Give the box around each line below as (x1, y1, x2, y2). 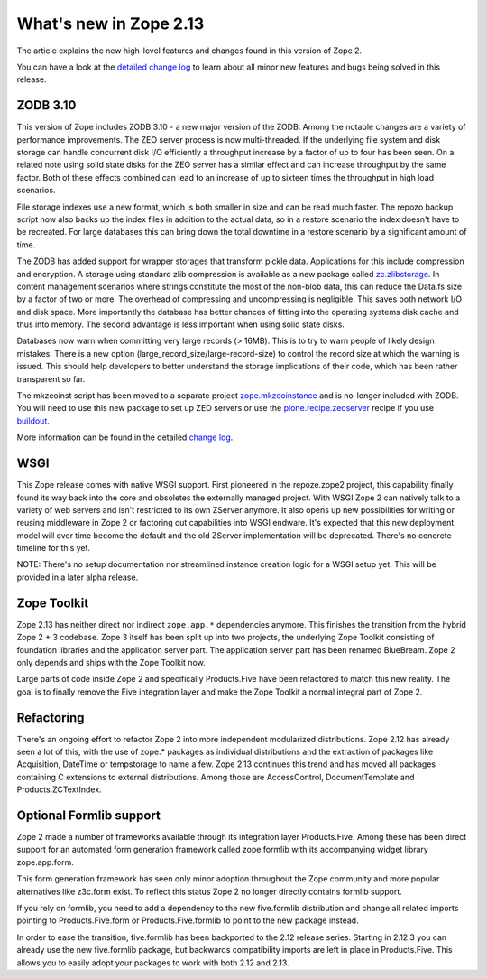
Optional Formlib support (16, 808, 161, 823)
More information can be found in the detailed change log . (16, 432, 234, 443)
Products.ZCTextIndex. (16, 784, 103, 795)
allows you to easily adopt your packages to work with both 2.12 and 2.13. (16, 957, 289, 968)
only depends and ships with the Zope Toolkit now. (16, 657, 207, 667)
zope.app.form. (16, 856, 74, 867)
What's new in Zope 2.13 (16, 14, 205, 33)
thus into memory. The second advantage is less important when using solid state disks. (16, 319, 345, 330)
